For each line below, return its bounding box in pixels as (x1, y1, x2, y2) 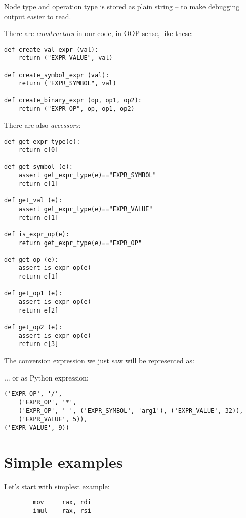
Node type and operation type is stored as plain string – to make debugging (4, 1, 240, 11)
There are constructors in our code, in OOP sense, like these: (4, 28, 193, 39)
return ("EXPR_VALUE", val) (18, 54, 113, 62)
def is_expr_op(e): (4, 230, 69, 238)
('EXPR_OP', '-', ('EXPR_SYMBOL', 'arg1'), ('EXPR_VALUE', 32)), (18, 407, 243, 415)
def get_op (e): (4, 256, 59, 263)
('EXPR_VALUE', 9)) (4, 424, 69, 431)
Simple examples (4, 451, 123, 472)
